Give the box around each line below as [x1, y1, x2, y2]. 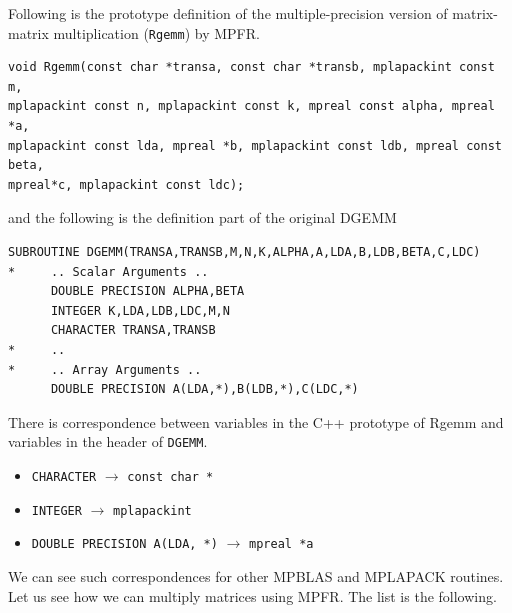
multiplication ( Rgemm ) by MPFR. [53, 22, 260, 43]
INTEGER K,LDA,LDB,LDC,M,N [50, 303, 230, 318]
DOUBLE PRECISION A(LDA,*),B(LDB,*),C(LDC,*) [50, 382, 359, 397]
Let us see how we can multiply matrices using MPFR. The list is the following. [8, 585, 497, 606]
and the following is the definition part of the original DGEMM [8, 207, 397, 228]
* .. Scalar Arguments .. [8, 264, 209, 279]
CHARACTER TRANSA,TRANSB [50, 323, 216, 338]
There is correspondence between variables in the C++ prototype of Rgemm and [8, 411, 504, 432]
